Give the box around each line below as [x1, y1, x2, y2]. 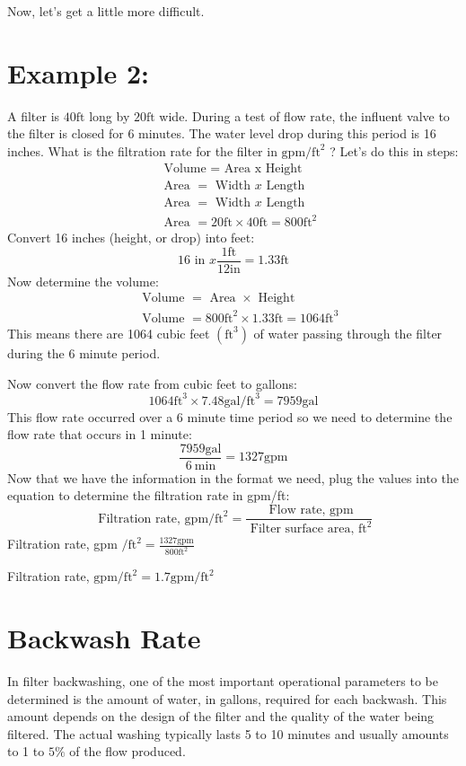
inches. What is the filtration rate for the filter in [7, 141, 277, 160]
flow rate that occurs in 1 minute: [7, 425, 192, 444]
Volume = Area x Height [163, 162, 303, 175]
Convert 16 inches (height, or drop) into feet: [7, 228, 255, 247]
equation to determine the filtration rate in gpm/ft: [7, 486, 290, 505]
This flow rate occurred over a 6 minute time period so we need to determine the [7, 407, 453, 426]
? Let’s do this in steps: [330, 141, 459, 160]
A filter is [7, 106, 60, 125]
